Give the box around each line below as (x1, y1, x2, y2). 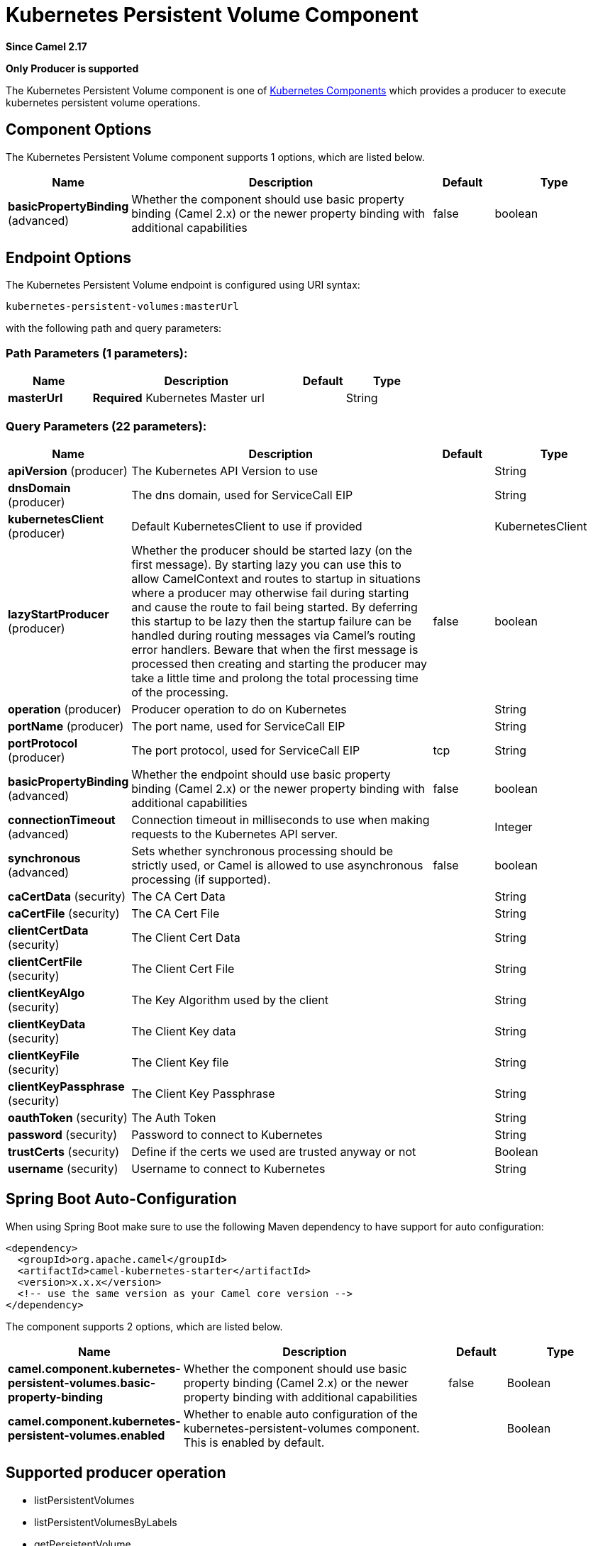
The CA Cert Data (131, 889, 226, 903)
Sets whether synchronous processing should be (131, 843, 393, 858)
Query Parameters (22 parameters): (6, 418, 207, 433)
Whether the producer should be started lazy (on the (131, 543, 413, 557)
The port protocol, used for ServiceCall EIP (131, 743, 360, 757)
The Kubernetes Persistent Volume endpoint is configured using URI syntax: (6, 279, 360, 291)
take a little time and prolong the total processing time (131, 670, 419, 685)
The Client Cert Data (131, 930, 240, 945)
